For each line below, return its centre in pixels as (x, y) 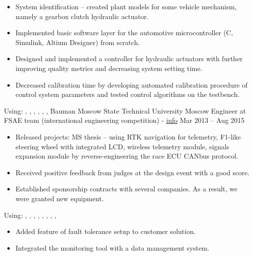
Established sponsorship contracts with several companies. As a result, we (126, 189)
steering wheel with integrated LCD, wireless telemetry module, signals (122, 146)
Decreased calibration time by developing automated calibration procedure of (131, 84)
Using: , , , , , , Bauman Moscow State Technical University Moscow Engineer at (125, 110)
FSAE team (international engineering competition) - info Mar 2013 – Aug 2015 (124, 120)
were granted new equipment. (60, 198)
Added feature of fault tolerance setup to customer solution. (105, 231)
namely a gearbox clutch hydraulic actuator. (82, 16)
